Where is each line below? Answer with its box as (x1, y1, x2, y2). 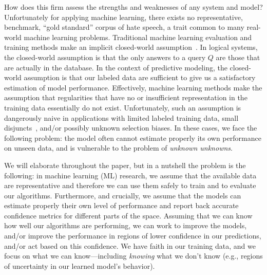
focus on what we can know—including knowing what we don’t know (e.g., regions (4, 250, 263, 261)
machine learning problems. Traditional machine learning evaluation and (24, 31, 252, 42)
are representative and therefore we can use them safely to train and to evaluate (4, 180, 256, 191)
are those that (216, 51, 260, 62)
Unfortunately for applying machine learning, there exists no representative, (4, 11, 243, 22)
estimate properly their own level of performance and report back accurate (4, 200, 239, 211)
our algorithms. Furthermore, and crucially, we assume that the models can (4, 190, 241, 200)
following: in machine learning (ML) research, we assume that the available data (4, 170, 257, 180)
